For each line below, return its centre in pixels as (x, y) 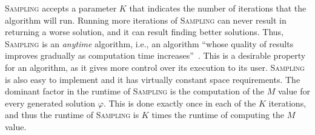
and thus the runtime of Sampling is (72, 115)
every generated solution (50, 103)
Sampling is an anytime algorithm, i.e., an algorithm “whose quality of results (149, 43)
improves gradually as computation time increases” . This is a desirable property (155, 55)
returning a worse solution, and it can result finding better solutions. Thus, (144, 32)
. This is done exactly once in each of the (180, 103)
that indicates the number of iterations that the (218, 8)
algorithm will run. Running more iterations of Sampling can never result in (146, 20)
